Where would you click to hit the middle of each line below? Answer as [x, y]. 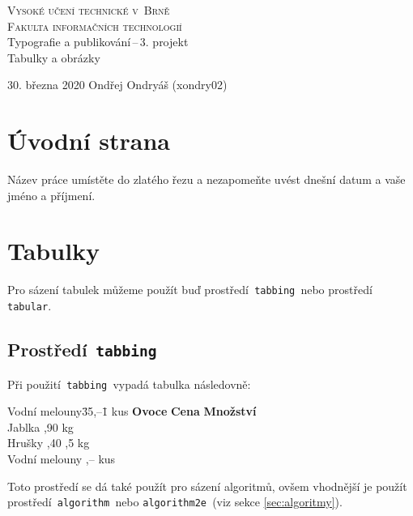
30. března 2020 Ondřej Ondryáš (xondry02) [117, 85]
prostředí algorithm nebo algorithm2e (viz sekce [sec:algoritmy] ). [175, 502]
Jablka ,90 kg [40, 426]
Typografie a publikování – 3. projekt [98, 42]
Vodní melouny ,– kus [62, 458]
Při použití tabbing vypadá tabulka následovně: [129, 384]
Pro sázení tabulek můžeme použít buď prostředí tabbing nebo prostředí [190, 290]
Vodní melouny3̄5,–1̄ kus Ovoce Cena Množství [132, 411]
